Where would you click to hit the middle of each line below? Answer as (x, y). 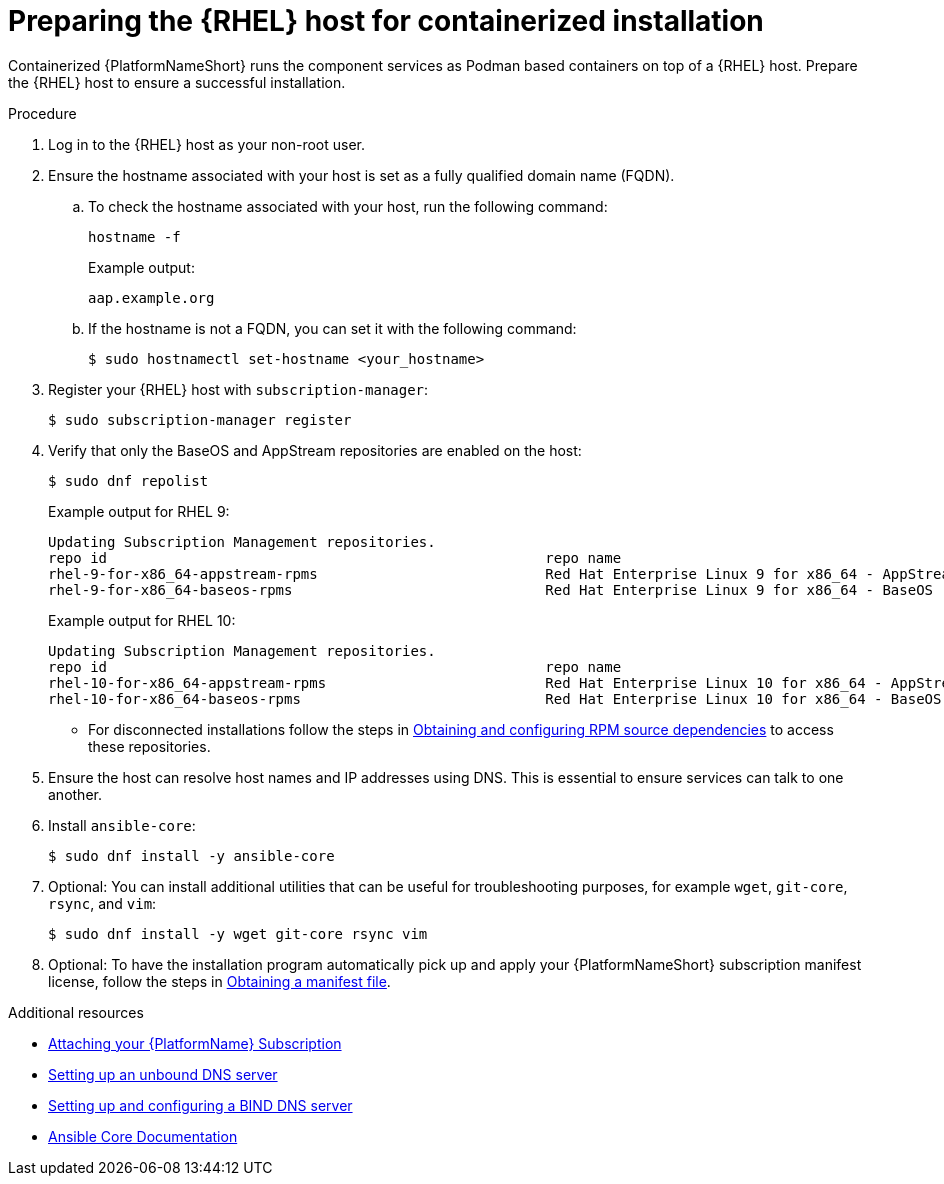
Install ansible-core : (122, 825)
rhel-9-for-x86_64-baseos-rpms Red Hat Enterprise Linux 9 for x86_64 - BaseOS (491, 589)
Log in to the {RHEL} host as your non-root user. (207, 144)
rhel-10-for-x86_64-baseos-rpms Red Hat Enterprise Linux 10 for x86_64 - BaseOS (495, 698)
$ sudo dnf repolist (128, 480)
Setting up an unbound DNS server (163, 1074)
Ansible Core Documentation (143, 1136)
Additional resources (76, 1012)
